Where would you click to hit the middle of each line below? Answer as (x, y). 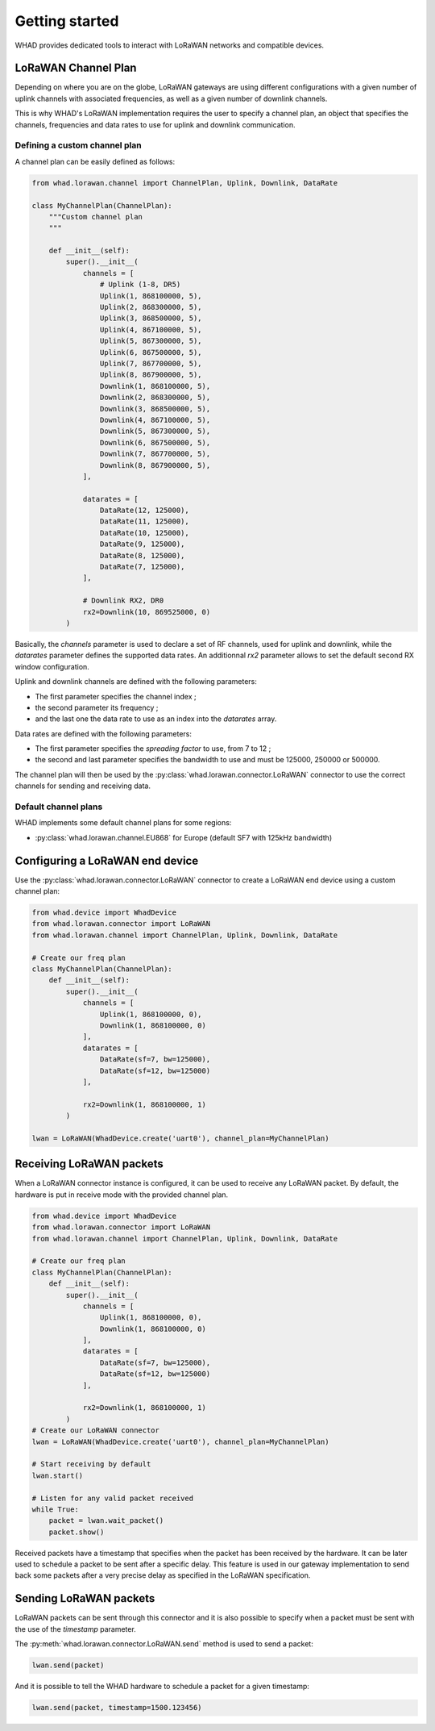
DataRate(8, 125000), (142, 555)
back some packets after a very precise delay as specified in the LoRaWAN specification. (163, 1575)
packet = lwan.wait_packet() (106, 1521)
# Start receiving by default (91, 1464)
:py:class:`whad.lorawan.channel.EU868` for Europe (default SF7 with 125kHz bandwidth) (184, 837)
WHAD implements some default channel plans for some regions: (123, 823)
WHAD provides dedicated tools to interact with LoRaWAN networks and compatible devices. (170, 45)
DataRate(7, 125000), (142, 567)
